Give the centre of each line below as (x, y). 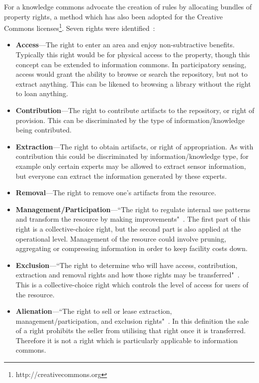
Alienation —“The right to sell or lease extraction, (94, 311)
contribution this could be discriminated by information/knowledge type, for (132, 156)
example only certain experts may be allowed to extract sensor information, (131, 166)
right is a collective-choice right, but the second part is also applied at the (128, 228)
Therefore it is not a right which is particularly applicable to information (127, 340)
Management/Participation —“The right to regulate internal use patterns (133, 209)
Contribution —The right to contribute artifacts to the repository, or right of (135, 110)
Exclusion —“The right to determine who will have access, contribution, (127, 265)
